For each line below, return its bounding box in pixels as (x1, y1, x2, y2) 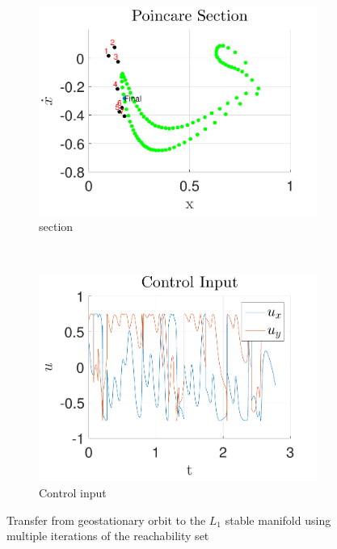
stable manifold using (225, 511, 331, 528)
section (39, 217, 74, 234)
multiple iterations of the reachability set (6, 527, 209, 544)
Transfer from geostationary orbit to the (6, 511, 206, 528)
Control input (39, 484, 107, 501)
